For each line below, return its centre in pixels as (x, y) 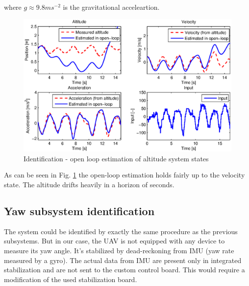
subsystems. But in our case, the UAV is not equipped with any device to (114, 241)
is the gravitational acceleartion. (111, 7)
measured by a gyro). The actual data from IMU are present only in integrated (123, 260)
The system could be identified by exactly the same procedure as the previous (121, 231)
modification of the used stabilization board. (71, 279)
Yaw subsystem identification (79, 210)
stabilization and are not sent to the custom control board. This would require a (124, 270)
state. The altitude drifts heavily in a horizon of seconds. (89, 184)
